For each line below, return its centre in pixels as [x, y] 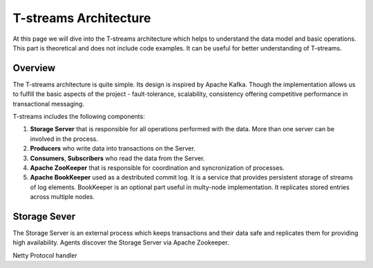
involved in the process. [64, 139]
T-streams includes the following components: [79, 117]
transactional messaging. [48, 104]
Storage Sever [44, 217]
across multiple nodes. [63, 197]
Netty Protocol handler [45, 255]
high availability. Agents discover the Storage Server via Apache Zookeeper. [121, 242]
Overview [34, 68]
